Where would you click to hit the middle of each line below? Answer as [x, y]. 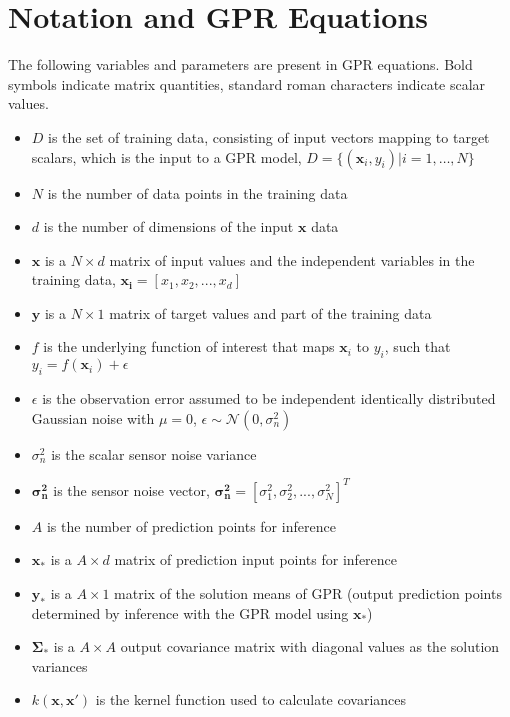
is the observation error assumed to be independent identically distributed [269, 398]
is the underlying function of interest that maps [189, 346]
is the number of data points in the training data [197, 192]
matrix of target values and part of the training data [270, 312]
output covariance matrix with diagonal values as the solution [310, 646]
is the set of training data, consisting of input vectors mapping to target [269, 136]
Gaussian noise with [93, 417]
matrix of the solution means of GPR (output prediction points [308, 592]
